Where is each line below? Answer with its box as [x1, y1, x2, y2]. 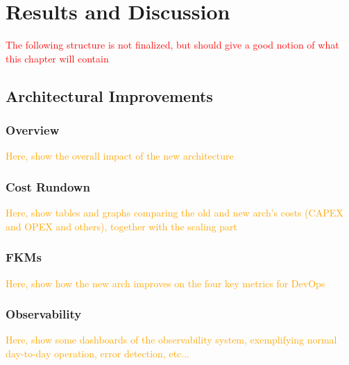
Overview [6, 121, 60, 139]
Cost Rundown [6, 178, 90, 195]
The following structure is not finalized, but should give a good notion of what [6, 37, 339, 52]
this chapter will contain [6, 51, 109, 65]
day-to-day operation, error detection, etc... [6, 346, 190, 360]
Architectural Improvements [6, 85, 213, 106]
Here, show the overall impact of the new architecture [6, 148, 234, 163]
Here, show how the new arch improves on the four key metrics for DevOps [6, 275, 325, 290]
